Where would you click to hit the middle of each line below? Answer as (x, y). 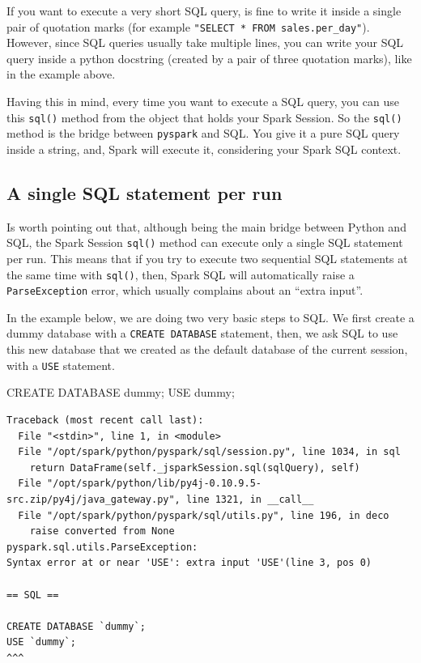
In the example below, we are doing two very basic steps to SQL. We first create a (210, 317)
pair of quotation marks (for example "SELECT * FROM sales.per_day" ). (188, 26)
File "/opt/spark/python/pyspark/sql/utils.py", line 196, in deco (204, 515)
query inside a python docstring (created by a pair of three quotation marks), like (209, 58)
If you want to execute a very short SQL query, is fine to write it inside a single (204, 11)
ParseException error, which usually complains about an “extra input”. (185, 290)
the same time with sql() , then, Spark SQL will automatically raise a (181, 274)
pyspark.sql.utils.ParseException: (102, 547)
